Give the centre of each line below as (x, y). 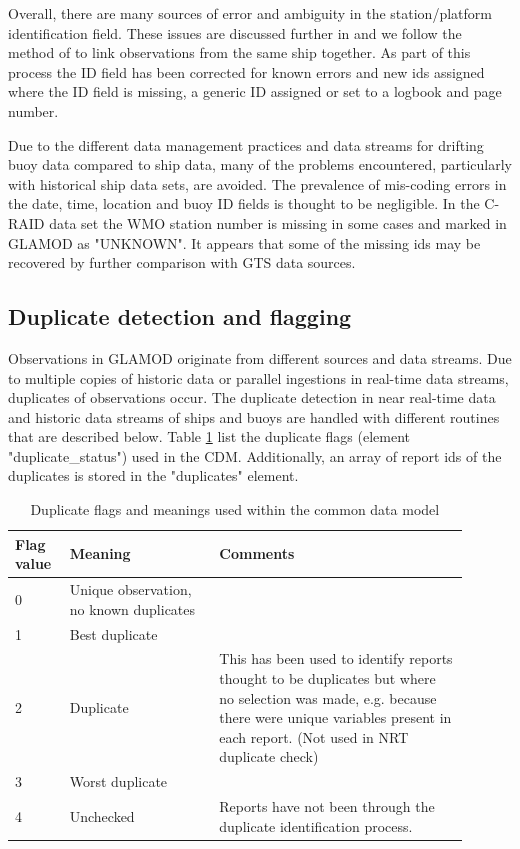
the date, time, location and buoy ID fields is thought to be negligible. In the (244, 203)
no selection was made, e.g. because (328, 697)
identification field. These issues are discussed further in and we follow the (235, 32)
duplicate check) (269, 756)
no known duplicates (132, 608)
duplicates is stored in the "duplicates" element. (153, 475)
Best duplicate (113, 633)
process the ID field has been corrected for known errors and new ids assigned (246, 71)
